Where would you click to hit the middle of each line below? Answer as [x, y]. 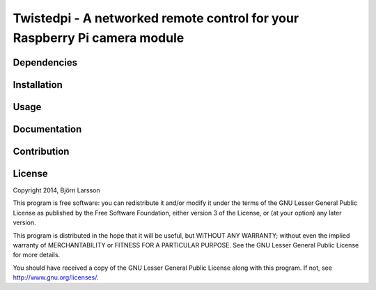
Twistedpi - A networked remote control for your [156, 18]
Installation [38, 85]
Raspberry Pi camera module [99, 38]
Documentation [47, 129]
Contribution [41, 151]
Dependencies [45, 62]
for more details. [37, 255]
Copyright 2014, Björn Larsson [56, 190]
